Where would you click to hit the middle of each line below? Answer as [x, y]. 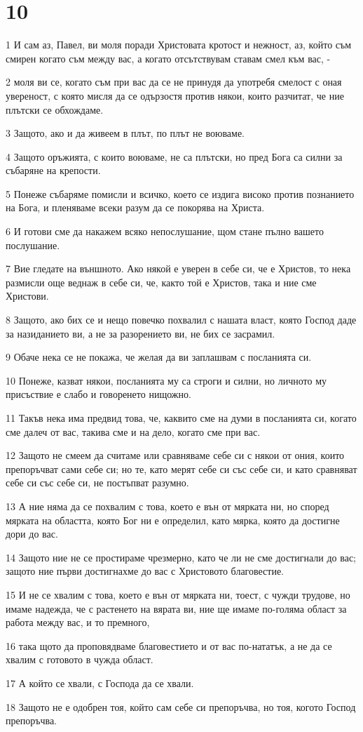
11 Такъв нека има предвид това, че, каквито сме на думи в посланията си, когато [181, 418]
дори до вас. [32, 534]
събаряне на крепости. [53, 170]
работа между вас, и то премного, [78, 622]
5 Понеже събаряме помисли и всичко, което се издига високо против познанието [180, 193]
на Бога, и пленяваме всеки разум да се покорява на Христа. [135, 207]
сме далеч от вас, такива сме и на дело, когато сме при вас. [133, 431]
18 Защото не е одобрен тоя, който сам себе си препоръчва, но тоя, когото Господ [181, 706]
